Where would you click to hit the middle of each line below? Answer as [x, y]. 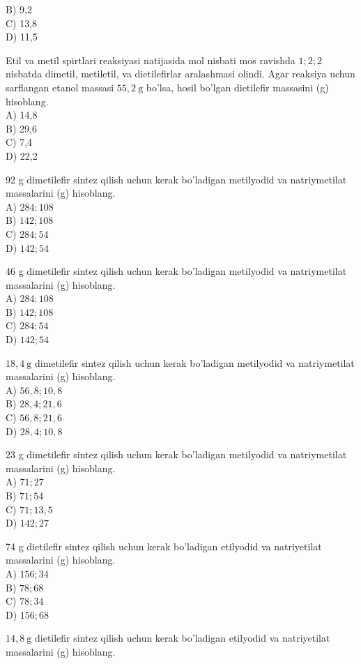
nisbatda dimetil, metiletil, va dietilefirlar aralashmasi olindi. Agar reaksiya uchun [180, 74]
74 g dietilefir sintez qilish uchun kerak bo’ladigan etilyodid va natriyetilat [164, 546]
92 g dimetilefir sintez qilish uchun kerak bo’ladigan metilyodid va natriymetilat [176, 179]
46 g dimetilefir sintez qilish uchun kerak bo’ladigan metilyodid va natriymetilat [176, 271]
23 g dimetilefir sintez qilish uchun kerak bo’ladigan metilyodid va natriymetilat [176, 454]
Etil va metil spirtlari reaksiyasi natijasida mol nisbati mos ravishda [151, 60]
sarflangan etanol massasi [60, 87]
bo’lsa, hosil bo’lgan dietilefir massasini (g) [237, 87]
